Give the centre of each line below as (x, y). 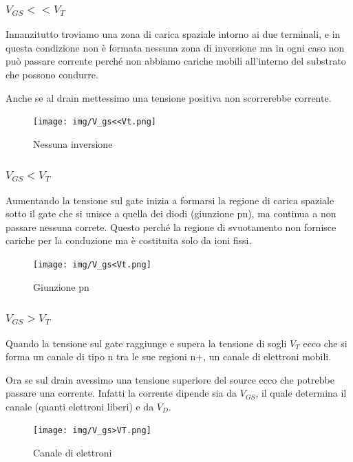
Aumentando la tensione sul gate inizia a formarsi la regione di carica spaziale (170, 200)
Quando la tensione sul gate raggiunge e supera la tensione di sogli (146, 343)
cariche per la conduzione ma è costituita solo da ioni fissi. (129, 240)
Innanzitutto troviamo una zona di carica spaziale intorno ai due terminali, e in (173, 34)
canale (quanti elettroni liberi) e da (80, 406)
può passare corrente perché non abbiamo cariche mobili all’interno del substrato (176, 61)
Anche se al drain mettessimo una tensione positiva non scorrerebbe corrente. (169, 97)
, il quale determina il (301, 393)
